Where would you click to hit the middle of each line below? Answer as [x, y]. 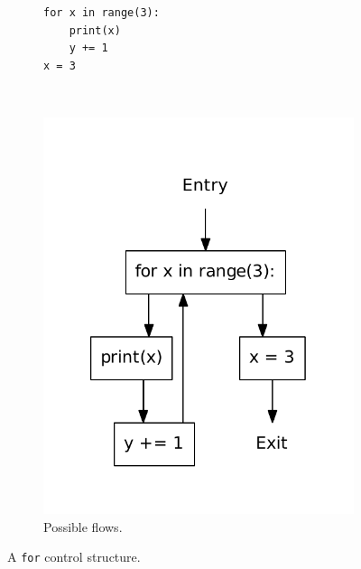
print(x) [95, 30]
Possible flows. [83, 526]
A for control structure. [74, 557]
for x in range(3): [102, 13]
